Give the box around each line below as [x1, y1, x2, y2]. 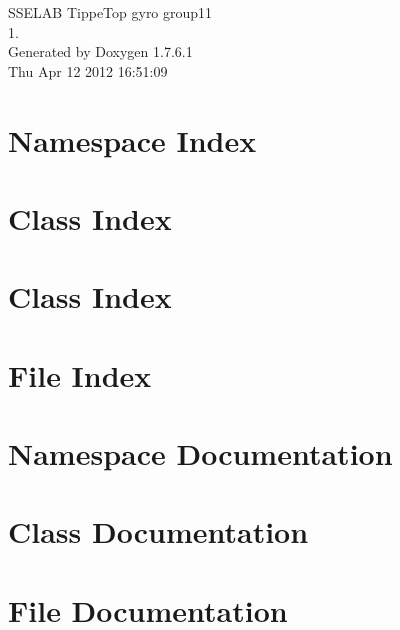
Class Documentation [8, 511, 309, 552]
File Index [8, 354, 152, 395]
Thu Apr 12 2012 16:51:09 [8, 60, 168, 81]
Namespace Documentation [8, 433, 393, 474]
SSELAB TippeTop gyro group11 [8, 2, 213, 22]
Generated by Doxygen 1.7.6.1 [8, 41, 193, 62]
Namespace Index [8, 119, 257, 160]
